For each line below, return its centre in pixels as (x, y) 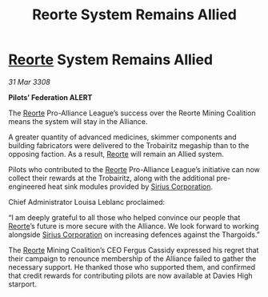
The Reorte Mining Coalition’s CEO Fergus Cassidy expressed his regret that (134, 250)
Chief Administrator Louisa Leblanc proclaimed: (87, 202)
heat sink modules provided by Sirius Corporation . (130, 187)
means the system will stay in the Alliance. (78, 121)
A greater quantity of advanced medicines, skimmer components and (123, 137)
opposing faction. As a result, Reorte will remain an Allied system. (116, 154)
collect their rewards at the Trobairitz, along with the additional (112, 178)
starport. (23, 284)
